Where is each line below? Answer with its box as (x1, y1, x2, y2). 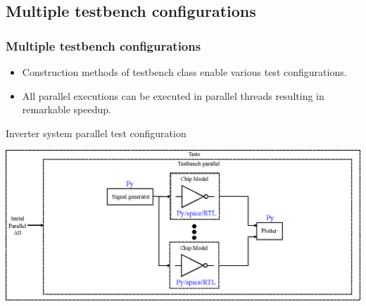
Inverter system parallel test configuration (6, 125, 187, 140)
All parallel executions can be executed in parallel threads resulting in (22, 88, 324, 103)
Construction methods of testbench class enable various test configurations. (22, 65, 347, 79)
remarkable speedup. (22, 102, 111, 117)
